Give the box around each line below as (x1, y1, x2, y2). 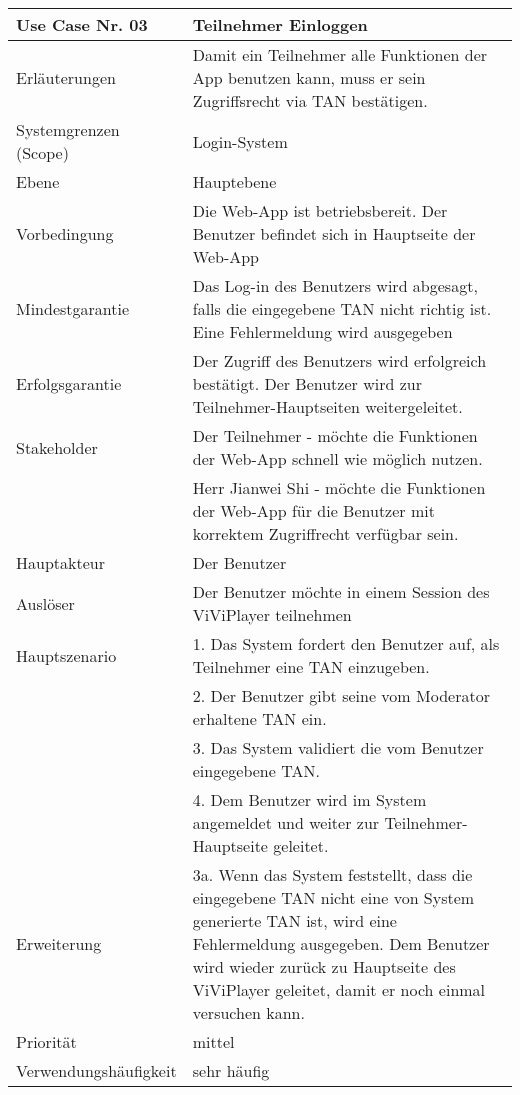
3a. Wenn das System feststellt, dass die (192, 863, 473, 886)
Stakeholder (16, 435, 98, 459)
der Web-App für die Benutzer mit (192, 499, 435, 522)
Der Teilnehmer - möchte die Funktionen (192, 424, 478, 447)
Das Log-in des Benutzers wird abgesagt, (192, 274, 478, 297)
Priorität (16, 1030, 77, 1053)
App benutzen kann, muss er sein (192, 66, 426, 89)
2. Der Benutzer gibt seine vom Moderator (192, 684, 490, 707)
